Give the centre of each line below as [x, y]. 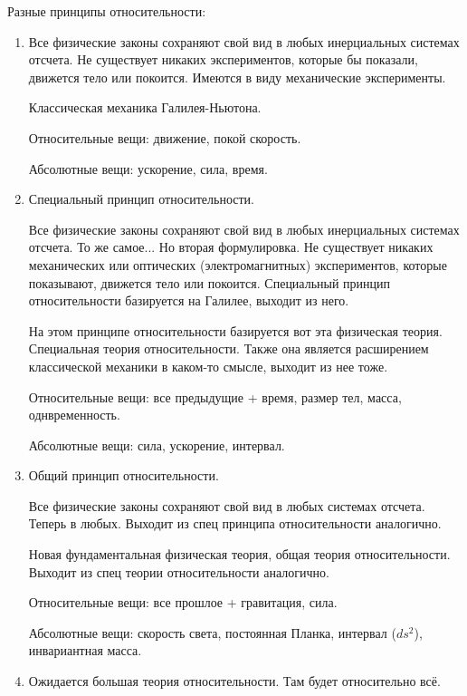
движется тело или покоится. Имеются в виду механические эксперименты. [237, 77]
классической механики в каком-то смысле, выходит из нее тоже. [208, 366]
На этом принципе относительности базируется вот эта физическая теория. [235, 330]
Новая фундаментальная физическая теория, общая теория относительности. [239, 554]
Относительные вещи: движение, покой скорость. [165, 137]
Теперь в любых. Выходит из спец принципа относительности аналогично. [235, 523]
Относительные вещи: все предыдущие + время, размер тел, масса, [215, 396]
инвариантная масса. [85, 650]
